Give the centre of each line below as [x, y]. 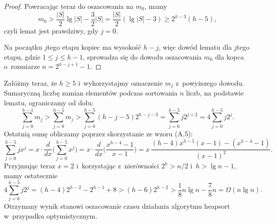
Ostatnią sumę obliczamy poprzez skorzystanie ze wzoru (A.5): [98, 133]
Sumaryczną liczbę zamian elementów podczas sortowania [91, 93]
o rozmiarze [22, 66]
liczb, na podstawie [215, 93]
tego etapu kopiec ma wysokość [94, 47]
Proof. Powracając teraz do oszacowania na [69, 6]
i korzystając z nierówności [118, 166]
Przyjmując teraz [30, 166]
